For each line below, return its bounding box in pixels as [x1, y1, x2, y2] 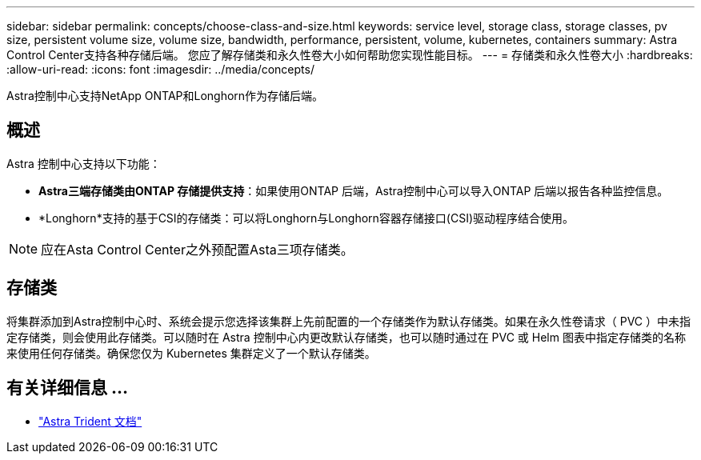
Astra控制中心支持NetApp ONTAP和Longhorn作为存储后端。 [6, 89, 324, 102]
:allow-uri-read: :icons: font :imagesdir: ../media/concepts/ [6, 62, 314, 76]
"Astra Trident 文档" [38, 414, 142, 428]
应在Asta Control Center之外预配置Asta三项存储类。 [41, 241, 354, 258]
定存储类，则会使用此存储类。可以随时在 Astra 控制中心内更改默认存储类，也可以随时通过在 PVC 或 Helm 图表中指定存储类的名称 [6, 330, 686, 344]
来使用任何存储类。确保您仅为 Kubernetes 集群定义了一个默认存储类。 [6, 346, 376, 360]
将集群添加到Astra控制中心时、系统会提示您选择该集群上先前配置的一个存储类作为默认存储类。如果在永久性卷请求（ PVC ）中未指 [6, 314, 691, 328]
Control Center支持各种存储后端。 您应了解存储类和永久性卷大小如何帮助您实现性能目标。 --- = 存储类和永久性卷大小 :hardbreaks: [6, 48, 693, 62]
